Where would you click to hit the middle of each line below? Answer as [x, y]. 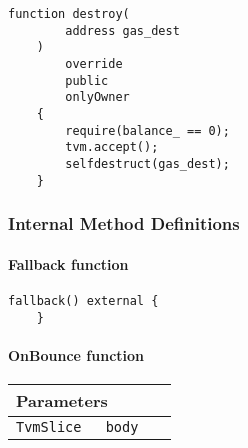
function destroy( [69, 14]
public [87, 80]
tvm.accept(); [112, 147]
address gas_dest [122, 30]
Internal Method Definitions [124, 223]
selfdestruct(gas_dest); [147, 163]
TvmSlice [49, 426]
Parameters [62, 400]
